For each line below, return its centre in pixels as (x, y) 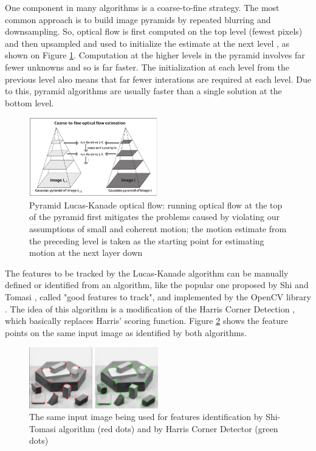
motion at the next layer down (86, 253)
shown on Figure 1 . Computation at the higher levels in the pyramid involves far (155, 55)
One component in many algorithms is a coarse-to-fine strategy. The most (142, 7)
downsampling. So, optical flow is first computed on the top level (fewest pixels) (154, 31)
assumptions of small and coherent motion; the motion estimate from (158, 228)
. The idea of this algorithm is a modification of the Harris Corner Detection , (150, 308)
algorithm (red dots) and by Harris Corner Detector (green (168, 428)
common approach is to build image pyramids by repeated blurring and (138, 19)
